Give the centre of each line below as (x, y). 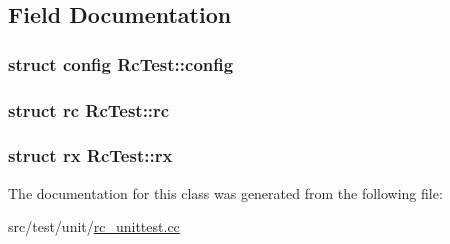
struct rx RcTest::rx (90, 155)
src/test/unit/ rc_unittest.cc (94, 226)
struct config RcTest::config (121, 63)
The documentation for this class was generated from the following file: (225, 192)
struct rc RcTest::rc (89, 109)
